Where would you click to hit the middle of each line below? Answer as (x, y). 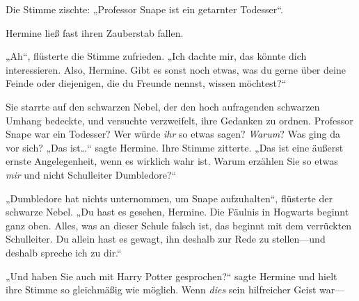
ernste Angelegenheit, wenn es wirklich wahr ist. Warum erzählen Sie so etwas (172, 161)
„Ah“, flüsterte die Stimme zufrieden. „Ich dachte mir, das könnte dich (156, 56)
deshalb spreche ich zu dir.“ (64, 252)
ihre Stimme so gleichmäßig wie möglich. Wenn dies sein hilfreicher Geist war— (175, 290)
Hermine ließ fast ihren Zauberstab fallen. (95, 32)
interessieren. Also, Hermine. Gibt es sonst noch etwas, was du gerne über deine (176, 69)
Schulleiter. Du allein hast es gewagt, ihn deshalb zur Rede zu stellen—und (166, 239)
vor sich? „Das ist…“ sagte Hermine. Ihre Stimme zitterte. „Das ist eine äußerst (175, 147)
